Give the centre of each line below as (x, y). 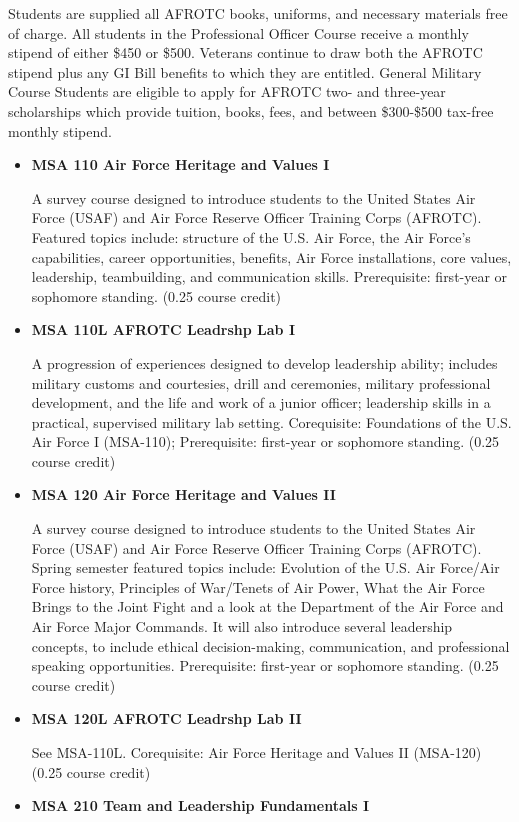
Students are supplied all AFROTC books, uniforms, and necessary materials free (258, 13)
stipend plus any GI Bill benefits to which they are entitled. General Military (245, 71)
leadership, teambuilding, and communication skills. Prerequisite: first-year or (269, 276)
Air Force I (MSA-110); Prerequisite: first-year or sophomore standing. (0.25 (265, 441)
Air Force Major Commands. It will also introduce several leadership (242, 626)
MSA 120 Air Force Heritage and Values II (183, 494)
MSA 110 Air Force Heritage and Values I (180, 164)
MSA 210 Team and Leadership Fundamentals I (200, 805)
